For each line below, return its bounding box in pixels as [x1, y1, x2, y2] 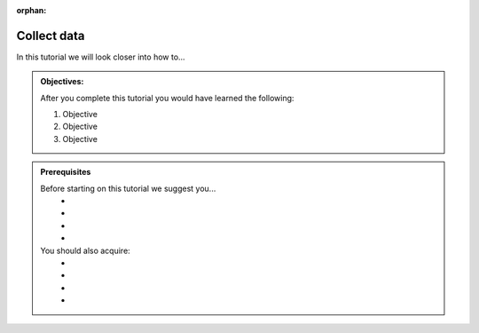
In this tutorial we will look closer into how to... [16, 52, 185, 62]
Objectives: [40, 76, 84, 87]
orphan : [16, 5, 47, 15]
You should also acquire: [40, 245, 130, 256]
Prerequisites [40, 167, 91, 178]
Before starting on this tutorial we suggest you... [40, 183, 216, 194]
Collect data [16, 28, 85, 44]
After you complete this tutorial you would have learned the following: [40, 92, 294, 103]
